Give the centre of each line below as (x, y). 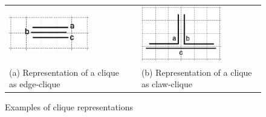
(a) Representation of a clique (64, 72)
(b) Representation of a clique (196, 72)
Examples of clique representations (69, 107)
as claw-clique (167, 84)
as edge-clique (35, 84)
